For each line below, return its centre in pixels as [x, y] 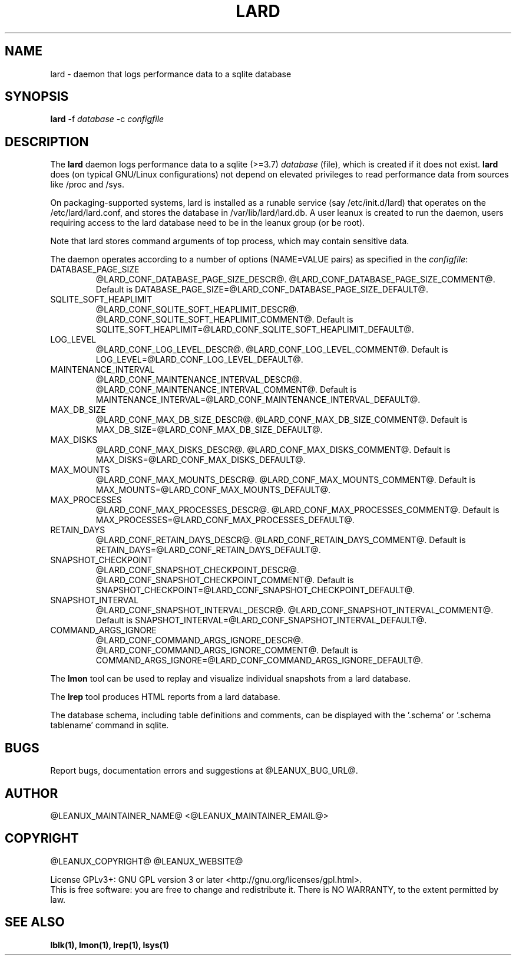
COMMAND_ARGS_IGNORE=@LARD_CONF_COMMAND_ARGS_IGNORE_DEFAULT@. [259, 660]
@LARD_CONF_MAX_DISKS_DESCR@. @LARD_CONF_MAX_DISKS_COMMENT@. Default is [273, 450]
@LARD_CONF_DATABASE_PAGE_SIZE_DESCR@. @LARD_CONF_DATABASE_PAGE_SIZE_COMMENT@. [295, 280]
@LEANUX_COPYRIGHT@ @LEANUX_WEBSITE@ [147, 861]
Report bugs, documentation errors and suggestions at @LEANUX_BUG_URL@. [204, 771]
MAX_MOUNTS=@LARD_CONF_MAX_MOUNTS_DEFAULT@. [213, 490]
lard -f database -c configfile [107, 119]
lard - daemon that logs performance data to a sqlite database [171, 74]
